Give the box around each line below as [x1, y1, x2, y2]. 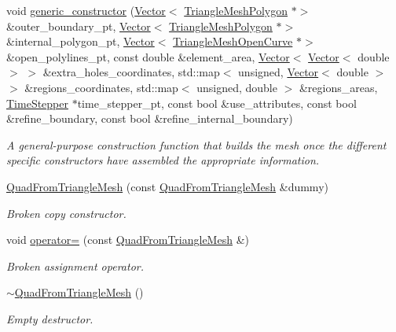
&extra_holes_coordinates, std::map [42, 64, 220, 80]
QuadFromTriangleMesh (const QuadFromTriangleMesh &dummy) [6, 178, 328, 194]
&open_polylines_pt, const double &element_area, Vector [6, 48, 290, 65]
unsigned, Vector [238, 64, 319, 80]
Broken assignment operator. [6, 257, 144, 274]
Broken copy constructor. [6, 205, 126, 221]
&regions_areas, [299, 79, 378, 95]
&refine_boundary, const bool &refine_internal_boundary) [6, 110, 293, 127]
